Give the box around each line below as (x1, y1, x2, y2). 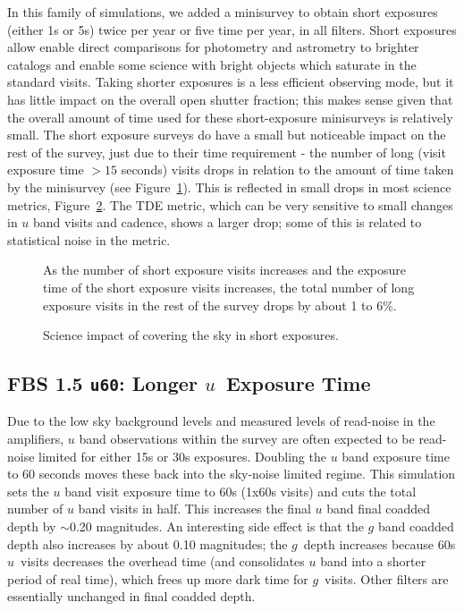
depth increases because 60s (303, 534, 456, 553)
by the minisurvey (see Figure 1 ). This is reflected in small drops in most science (7, 177, 451, 196)
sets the (7, 481, 49, 500)
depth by (7, 517, 56, 536)
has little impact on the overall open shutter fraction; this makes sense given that (7, 89, 453, 108)
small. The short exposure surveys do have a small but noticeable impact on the (7, 125, 446, 144)
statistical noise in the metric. (7, 230, 171, 249)
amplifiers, (7, 429, 64, 448)
